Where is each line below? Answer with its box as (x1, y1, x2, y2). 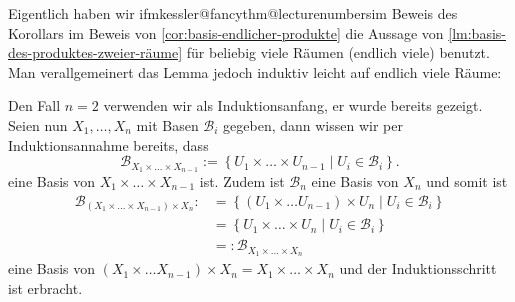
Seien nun (8, 114, 68, 135)
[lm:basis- (448, 22, 506, 43)
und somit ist (426, 171, 508, 192)
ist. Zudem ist (199, 171, 285, 192)
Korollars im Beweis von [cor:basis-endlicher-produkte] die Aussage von (8, 22, 444, 43)
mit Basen (136, 114, 199, 135)
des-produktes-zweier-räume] (8, 42, 183, 63)
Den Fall (8, 95, 61, 116)
